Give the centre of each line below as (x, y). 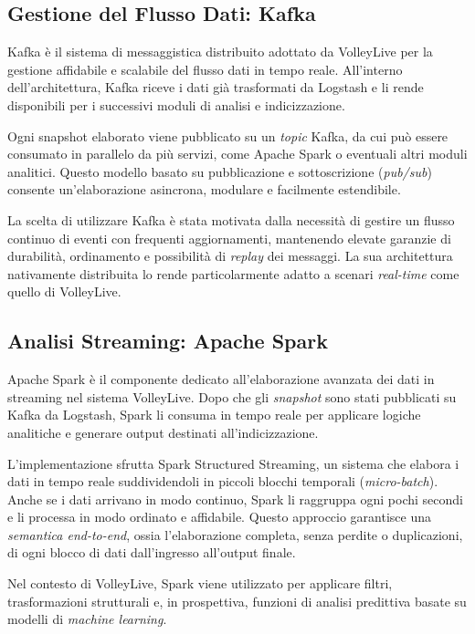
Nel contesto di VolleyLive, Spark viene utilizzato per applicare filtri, (200, 583)
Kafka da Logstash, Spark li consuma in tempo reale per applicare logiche (214, 415)
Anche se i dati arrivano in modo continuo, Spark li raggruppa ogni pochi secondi (235, 499)
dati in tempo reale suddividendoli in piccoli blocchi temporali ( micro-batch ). (223, 481)
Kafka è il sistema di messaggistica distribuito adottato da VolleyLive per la (220, 52)
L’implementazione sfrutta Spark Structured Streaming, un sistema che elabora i (233, 463)
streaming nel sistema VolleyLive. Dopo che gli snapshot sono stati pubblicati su (232, 396)
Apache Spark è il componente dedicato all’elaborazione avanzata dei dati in (221, 379)
